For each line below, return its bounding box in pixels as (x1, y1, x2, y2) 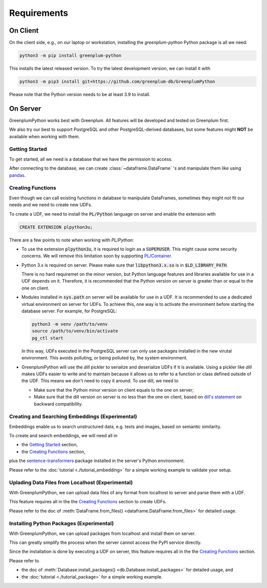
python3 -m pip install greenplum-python (19, 53, 122, 59)
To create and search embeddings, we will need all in (9, 433, 118, 439)
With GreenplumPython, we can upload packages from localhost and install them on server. (9, 530, 196, 536)
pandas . (9, 172, 26, 178)
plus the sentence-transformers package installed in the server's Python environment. (9, 458, 185, 464)
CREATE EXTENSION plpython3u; (19, 224, 93, 230)
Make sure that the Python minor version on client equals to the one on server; (34, 387, 194, 393)
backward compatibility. (34, 401, 83, 407)
